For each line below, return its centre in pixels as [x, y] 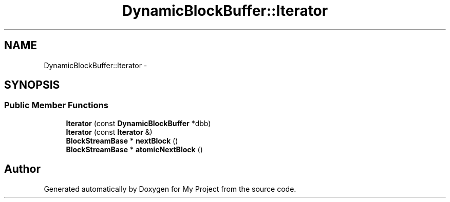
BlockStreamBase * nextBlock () [122, 140]
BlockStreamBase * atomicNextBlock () [134, 149]
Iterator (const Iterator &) [109, 132]
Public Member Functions [56, 105]
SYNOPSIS [32, 85]
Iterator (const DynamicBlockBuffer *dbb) [138, 123]
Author [22, 169]
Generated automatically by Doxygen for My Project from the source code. [170, 189]
